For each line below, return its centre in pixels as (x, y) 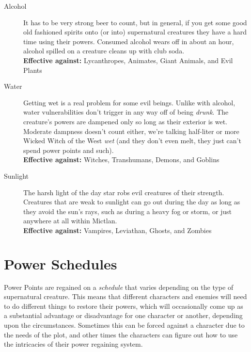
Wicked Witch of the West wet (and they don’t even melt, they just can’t (132, 141)
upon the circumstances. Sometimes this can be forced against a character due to (124, 325)
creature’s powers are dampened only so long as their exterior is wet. (125, 121)
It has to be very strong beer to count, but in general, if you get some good (135, 22)
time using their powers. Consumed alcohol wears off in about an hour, (129, 41)
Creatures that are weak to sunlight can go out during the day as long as (132, 202)
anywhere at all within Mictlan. (70, 221)
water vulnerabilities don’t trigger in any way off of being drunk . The (126, 112)
